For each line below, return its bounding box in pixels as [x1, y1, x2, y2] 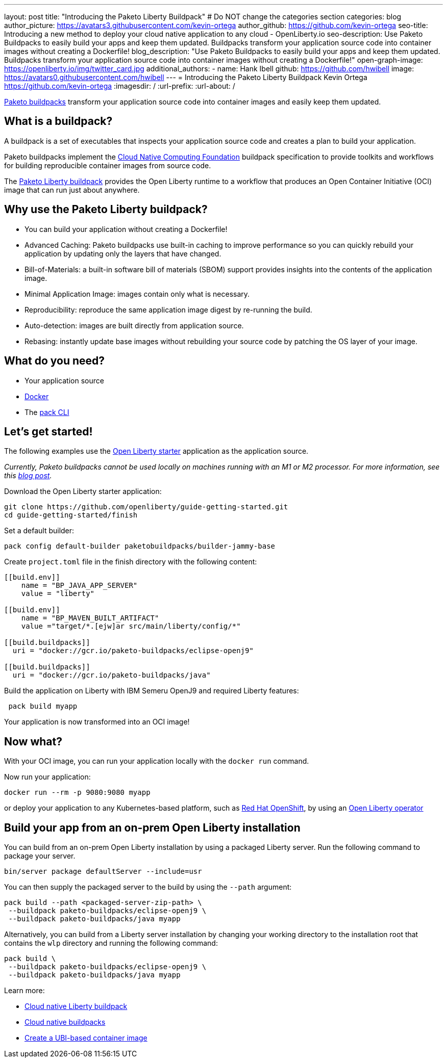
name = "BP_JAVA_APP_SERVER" [21, 581, 138, 590]
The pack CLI [24, 407, 69, 417]
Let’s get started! [4, 425, 93, 438]
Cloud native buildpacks [24, 1018, 106, 1027]
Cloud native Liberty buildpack [24, 1002, 128, 1011]
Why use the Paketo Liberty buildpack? [4, 203, 208, 216]
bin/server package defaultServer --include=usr [4, 867, 202, 876]
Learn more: [4, 986, 45, 995]
